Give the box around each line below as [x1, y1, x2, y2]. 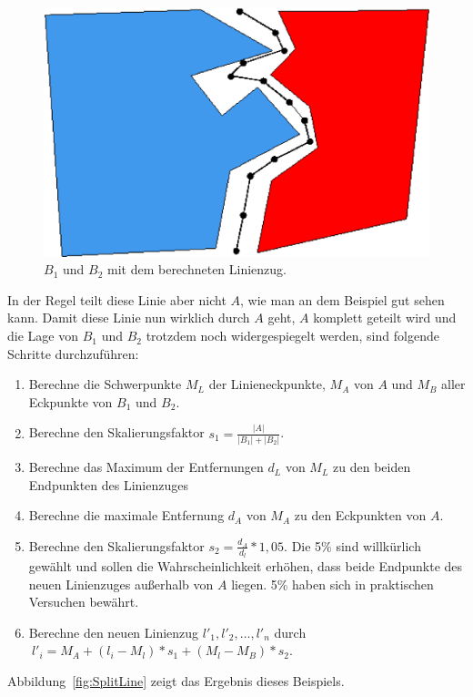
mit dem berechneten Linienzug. [107, 260, 287, 279]
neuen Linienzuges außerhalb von [28, 574, 214, 593]
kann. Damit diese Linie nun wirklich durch [7, 308, 250, 327]
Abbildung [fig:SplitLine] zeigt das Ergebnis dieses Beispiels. [7, 671, 345, 691]
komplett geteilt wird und [313, 308, 457, 327]
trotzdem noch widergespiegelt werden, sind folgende [146, 326, 439, 345]
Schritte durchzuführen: [7, 343, 139, 363]
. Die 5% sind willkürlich [284, 536, 421, 555]
